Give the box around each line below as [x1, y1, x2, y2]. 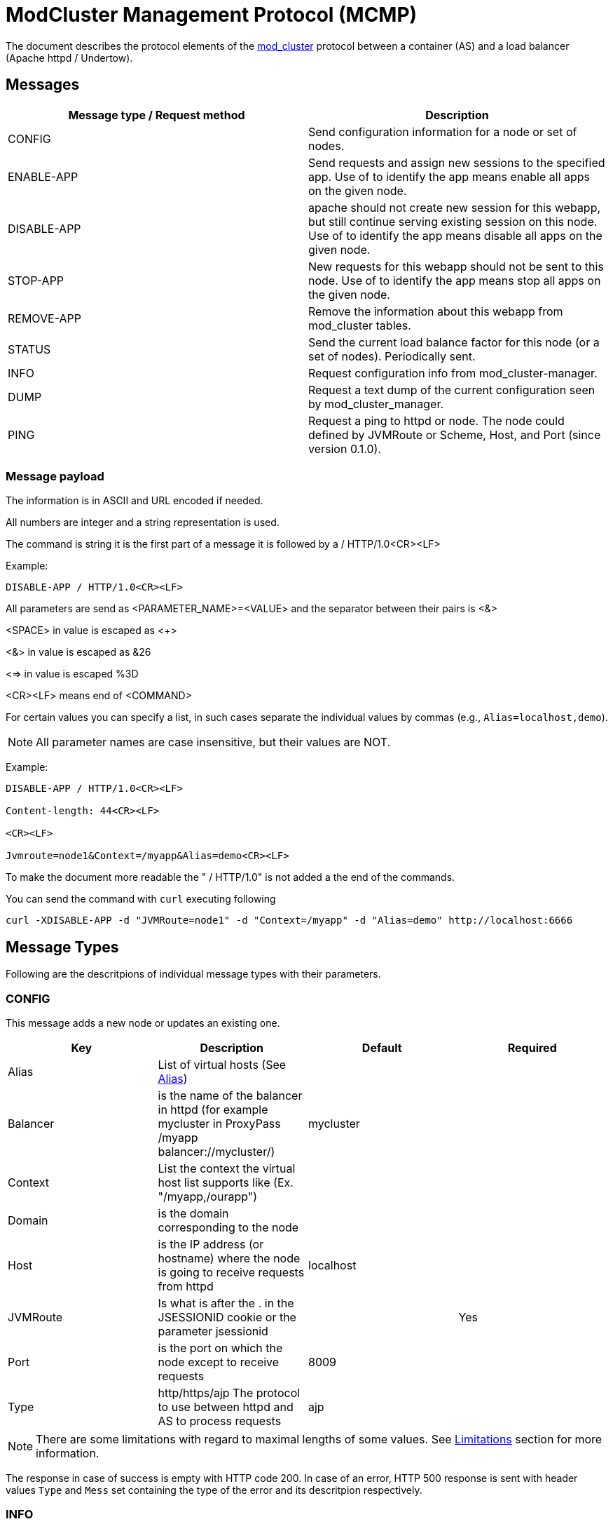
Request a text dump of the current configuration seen [308, 382, 595, 397]
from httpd [158, 1279, 214, 1293]
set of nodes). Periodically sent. [308, 349, 476, 363]
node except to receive [158, 1354, 280, 1369]
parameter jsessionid [158, 1323, 268, 1338]
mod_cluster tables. [308, 318, 411, 332]
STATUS [8, 342, 51, 356]
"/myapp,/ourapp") [158, 1189, 258, 1203]
